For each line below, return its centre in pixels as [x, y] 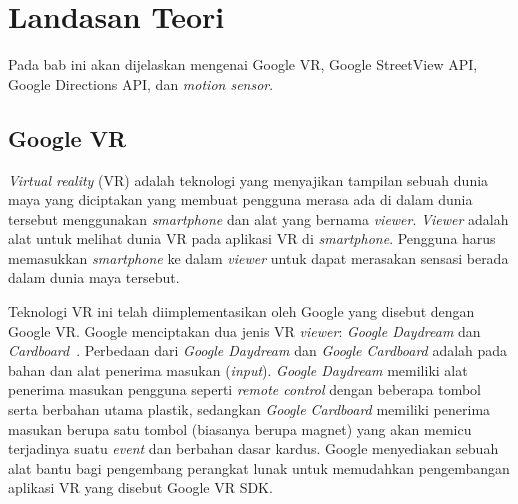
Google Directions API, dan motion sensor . [141, 83]
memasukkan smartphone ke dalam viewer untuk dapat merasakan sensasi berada [258, 257]
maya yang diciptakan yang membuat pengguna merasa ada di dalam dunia [240, 199]
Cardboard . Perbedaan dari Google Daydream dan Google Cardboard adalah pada [258, 350]
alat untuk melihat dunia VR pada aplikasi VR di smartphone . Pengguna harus [252, 238]
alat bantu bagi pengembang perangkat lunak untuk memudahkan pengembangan [259, 467]
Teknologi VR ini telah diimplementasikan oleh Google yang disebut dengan [241, 311]
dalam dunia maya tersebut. [94, 277]
